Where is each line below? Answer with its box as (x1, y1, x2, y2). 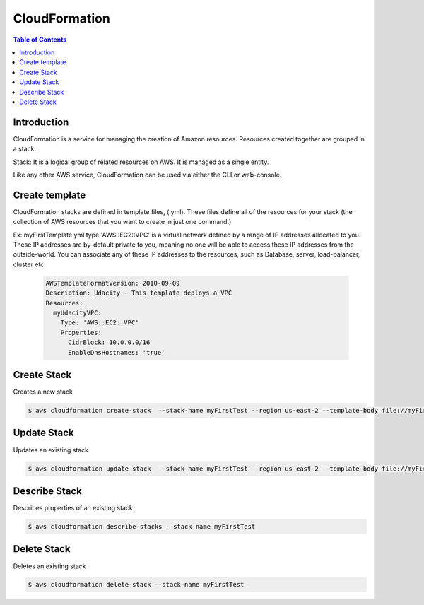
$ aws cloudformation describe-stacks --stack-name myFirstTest (28, 523, 256, 530)
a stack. (13, 145, 37, 153)
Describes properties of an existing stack (13, 504, 134, 512)
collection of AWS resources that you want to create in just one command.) (13, 218, 232, 226)
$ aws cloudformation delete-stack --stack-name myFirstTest (28, 580, 245, 589)
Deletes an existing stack (13, 562, 86, 570)
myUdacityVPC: (53, 308, 102, 317)
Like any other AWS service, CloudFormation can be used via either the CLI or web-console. (13, 170, 282, 179)
